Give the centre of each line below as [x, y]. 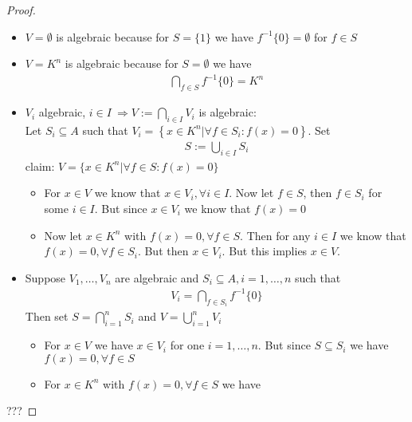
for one [187, 345]
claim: [40, 166]
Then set [47, 316]
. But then [163, 251]
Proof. [21, 10]
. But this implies [265, 251]
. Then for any [275, 235]
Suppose [45, 277]
